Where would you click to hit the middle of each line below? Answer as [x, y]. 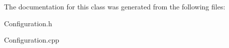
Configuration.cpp [32, 40]
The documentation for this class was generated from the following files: [115, 6]
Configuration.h [28, 23]
